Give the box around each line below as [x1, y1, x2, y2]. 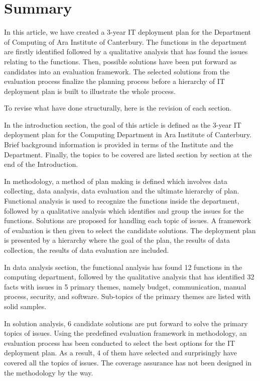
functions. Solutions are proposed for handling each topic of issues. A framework [4, 215, 251, 226]
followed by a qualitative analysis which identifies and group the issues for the [4, 205, 244, 216]
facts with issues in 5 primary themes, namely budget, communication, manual [4, 281, 246, 292]
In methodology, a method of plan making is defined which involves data [4, 175, 227, 186]
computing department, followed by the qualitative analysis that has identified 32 [4, 271, 254, 282]
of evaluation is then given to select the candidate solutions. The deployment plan [4, 225, 256, 235]
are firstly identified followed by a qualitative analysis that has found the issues [4, 46, 248, 57]
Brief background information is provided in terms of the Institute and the [4, 139, 233, 150]
